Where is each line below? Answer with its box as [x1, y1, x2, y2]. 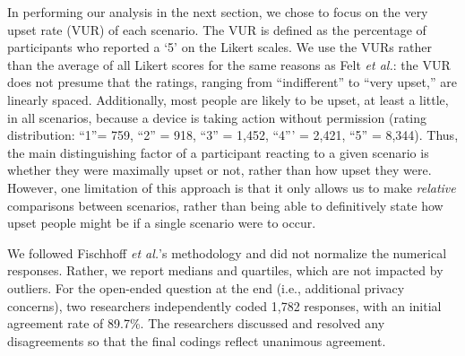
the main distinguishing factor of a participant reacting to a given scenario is [7, 143, 429, 161]
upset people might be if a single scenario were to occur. [7, 213, 316, 232]
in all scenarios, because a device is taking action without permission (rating [7, 108, 427, 126]
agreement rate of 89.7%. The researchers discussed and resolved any [7, 314, 385, 333]
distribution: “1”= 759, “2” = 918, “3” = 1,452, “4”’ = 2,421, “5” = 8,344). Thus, [7, 126, 459, 144]
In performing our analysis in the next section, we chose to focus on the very [7, 3, 428, 21]
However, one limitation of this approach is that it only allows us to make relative [7, 178, 456, 196]
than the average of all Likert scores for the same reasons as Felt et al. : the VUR [7, 55, 451, 74]
